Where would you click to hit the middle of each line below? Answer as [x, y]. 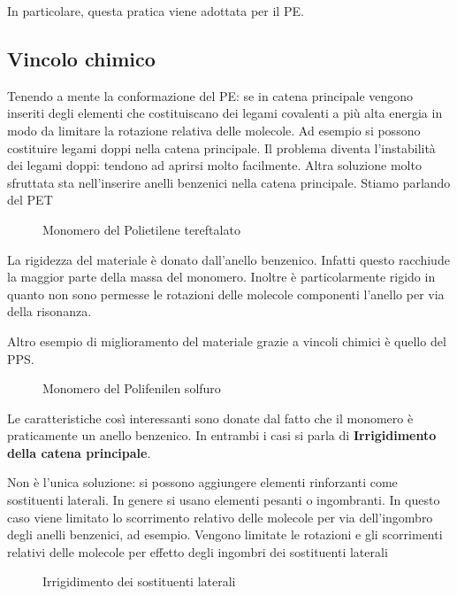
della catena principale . [79, 452]
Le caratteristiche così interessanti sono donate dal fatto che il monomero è [210, 418]
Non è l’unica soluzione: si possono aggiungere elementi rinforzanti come [202, 482]
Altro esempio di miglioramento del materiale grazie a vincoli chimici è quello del [227, 341]
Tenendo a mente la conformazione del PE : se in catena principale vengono [210, 95]
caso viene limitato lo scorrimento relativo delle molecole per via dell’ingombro [220, 517]
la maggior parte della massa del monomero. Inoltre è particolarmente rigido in [221, 277]
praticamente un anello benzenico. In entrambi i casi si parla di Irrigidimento [222, 435]
